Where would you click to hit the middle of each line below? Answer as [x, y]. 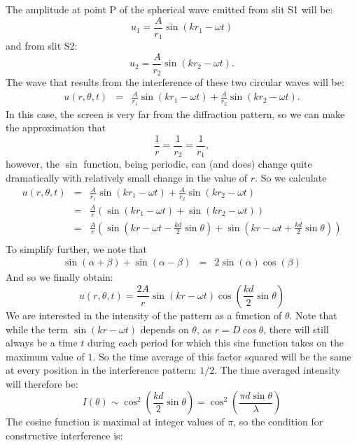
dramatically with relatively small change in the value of [127, 177]
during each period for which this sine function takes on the [216, 343]
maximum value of [45, 356]
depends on [164, 329]
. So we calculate [291, 177]
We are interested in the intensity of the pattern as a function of [144, 315]
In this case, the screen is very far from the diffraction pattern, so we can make [175, 114]
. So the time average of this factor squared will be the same [222, 356]
